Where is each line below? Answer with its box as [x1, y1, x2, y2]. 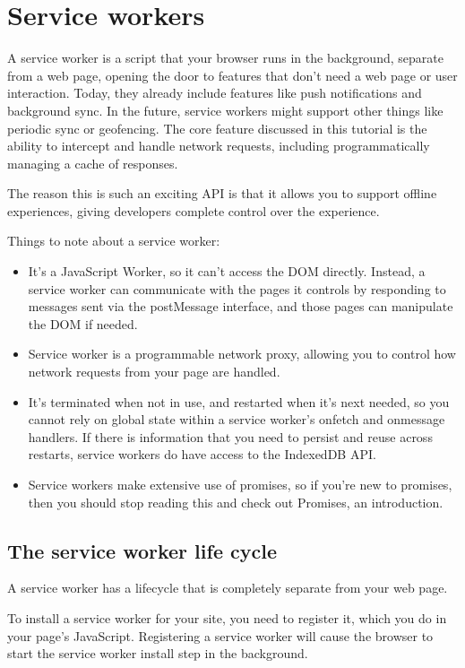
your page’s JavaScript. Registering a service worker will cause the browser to [7, 626, 434, 645]
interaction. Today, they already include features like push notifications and [7, 83, 422, 102]
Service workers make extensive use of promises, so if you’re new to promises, [28, 475, 452, 493]
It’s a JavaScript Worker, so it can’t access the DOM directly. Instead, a [28, 262, 426, 281]
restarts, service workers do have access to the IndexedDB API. [28, 445, 376, 464]
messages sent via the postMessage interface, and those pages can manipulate [28, 297, 453, 316]
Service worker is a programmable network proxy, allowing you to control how [28, 344, 456, 363]
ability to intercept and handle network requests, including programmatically [7, 136, 430, 155]
